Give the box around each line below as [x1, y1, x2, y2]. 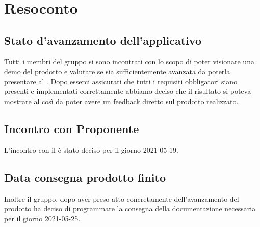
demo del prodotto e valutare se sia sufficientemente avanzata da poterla [4, 66, 230, 77]
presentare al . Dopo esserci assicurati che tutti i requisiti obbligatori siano [4, 76, 238, 86]
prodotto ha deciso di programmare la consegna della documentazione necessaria [4, 203, 256, 214]
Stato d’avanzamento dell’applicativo [4, 32, 201, 48]
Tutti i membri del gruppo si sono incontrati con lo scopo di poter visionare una [4, 56, 254, 67]
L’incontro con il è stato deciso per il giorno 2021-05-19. [4, 144, 178, 155]
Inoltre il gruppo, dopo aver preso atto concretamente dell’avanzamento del [4, 193, 239, 204]
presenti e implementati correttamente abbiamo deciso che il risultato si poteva [4, 86, 251, 96]
